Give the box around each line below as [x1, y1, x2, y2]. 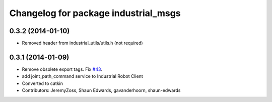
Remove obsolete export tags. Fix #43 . [22, 66, 103, 72]
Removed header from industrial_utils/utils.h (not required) [22, 40, 143, 46]
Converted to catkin [22, 80, 63, 86]
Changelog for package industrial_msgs [9, 8, 181, 19]
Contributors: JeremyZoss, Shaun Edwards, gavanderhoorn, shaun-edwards [22, 87, 181, 93]
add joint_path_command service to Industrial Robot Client [22, 73, 143, 79]
